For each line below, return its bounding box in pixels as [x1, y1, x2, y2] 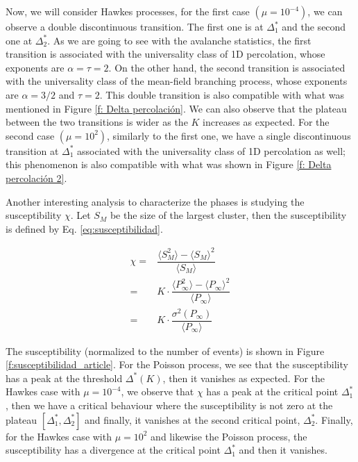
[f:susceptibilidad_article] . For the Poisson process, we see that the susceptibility [6, 357, 348, 372]
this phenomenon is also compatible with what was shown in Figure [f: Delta [6, 157, 332, 172]
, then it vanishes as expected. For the [162, 370, 325, 385]
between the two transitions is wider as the [6, 115, 188, 129]
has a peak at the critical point [206, 384, 339, 399]
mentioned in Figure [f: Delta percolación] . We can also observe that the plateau [6, 101, 347, 115]
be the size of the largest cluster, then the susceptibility [110, 208, 347, 222]
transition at [6, 143, 59, 158]
